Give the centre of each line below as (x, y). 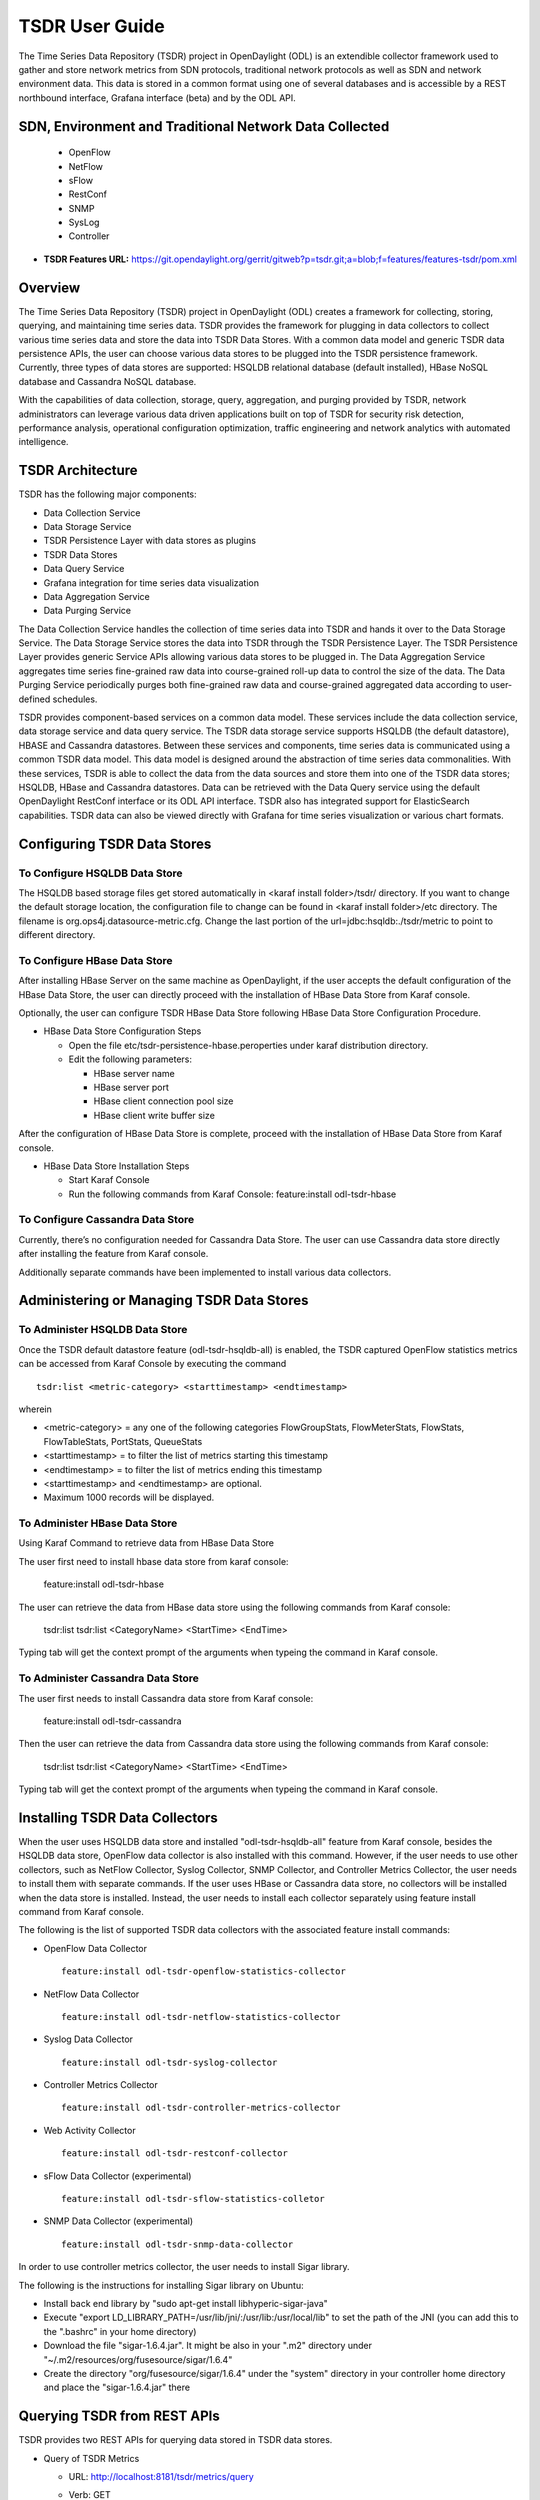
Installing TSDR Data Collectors (118, 1817)
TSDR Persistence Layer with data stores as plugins (150, 541)
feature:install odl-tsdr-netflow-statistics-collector (201, 2016)
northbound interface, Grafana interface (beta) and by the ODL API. (157, 97)
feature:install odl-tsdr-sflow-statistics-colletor (193, 2199)
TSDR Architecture (78, 470)
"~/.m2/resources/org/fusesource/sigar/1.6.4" (138, 2359)
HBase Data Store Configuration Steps (122, 1031)
